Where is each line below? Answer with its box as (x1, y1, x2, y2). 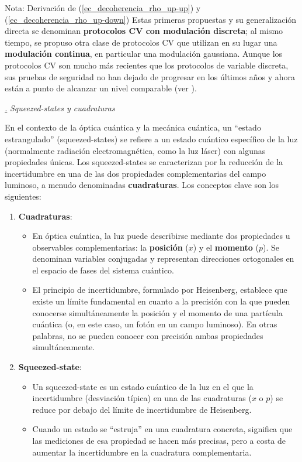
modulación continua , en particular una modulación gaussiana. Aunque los (5, 47, 283, 60)
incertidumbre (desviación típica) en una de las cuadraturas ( (32, 392, 252, 404)
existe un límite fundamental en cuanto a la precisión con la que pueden (32, 295, 290, 307)
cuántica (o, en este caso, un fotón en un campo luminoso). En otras (32, 318, 277, 330)
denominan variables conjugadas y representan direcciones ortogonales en (32, 252, 294, 265)
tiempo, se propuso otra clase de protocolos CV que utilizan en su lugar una (5, 36, 277, 48)
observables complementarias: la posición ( (32, 241, 189, 253)
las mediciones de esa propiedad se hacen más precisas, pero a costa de (32, 434, 286, 446)
